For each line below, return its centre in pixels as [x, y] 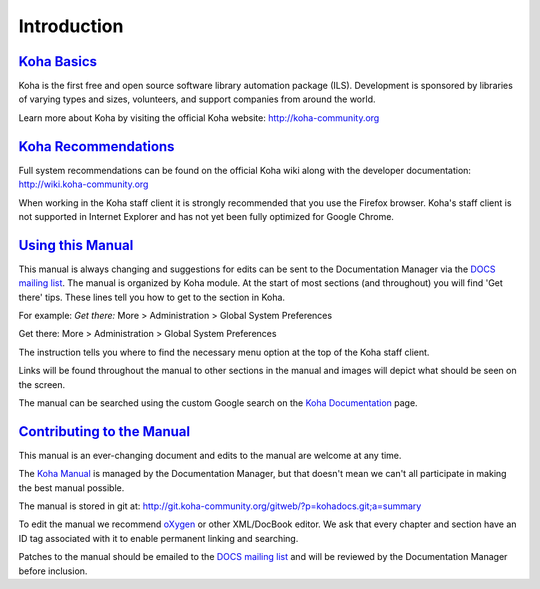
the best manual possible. [71, 487]
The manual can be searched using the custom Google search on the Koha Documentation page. [218, 402]
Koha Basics [58, 61]
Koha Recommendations [96, 146]
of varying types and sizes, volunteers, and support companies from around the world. [197, 99]
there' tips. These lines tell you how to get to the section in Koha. [151, 297]
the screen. [42, 384]
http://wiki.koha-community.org [83, 184]
